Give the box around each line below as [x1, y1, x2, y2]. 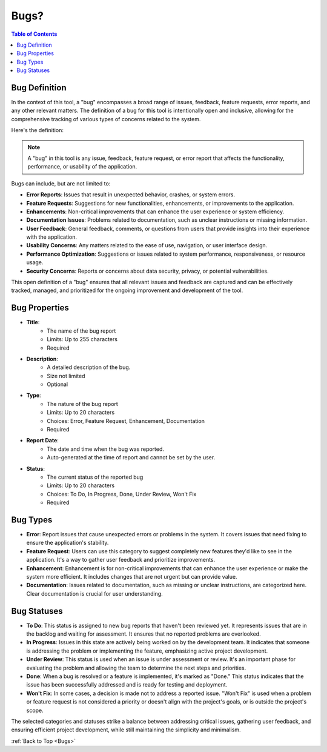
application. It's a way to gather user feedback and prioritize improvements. [26, 556, 216, 564]
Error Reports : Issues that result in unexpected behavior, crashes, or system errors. [26, 191, 236, 198]
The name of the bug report [47, 327, 116, 334]
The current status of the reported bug [47, 473, 144, 481]
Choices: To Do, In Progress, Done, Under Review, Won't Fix [47, 490, 197, 497]
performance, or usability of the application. [27, 163, 137, 170]
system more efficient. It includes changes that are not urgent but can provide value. [26, 573, 237, 581]
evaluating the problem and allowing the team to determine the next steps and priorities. [26, 664, 246, 671]
